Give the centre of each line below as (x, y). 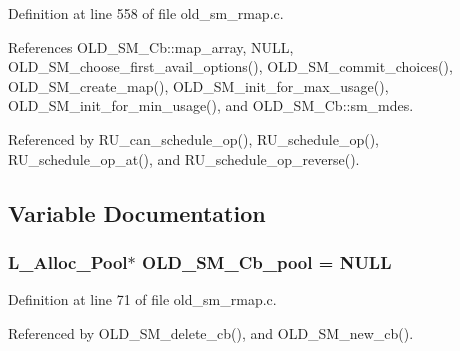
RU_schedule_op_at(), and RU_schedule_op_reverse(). (184, 158)
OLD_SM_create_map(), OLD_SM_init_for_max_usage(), (198, 85)
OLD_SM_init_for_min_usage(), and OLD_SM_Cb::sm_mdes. (211, 105)
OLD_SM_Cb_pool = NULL (267, 261)
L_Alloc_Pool (68, 261)
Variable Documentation (137, 212)
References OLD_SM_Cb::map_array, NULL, (151, 46)
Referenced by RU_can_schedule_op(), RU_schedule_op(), (193, 138)
